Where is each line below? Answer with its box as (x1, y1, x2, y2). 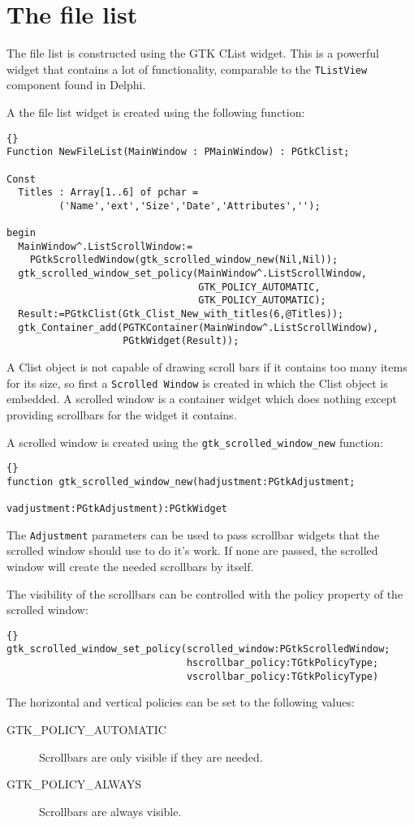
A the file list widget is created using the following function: (6, 103, 305, 120)
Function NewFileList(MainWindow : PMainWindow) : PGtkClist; (6, 146, 350, 158)
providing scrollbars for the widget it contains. (6, 406, 237, 423)
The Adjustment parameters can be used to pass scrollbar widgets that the (6, 526, 380, 543)
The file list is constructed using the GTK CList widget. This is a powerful (6, 45, 379, 62)
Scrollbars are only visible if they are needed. (39, 748, 263, 765)
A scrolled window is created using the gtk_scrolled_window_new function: (6, 433, 384, 450)
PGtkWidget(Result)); (123, 335, 239, 347)
